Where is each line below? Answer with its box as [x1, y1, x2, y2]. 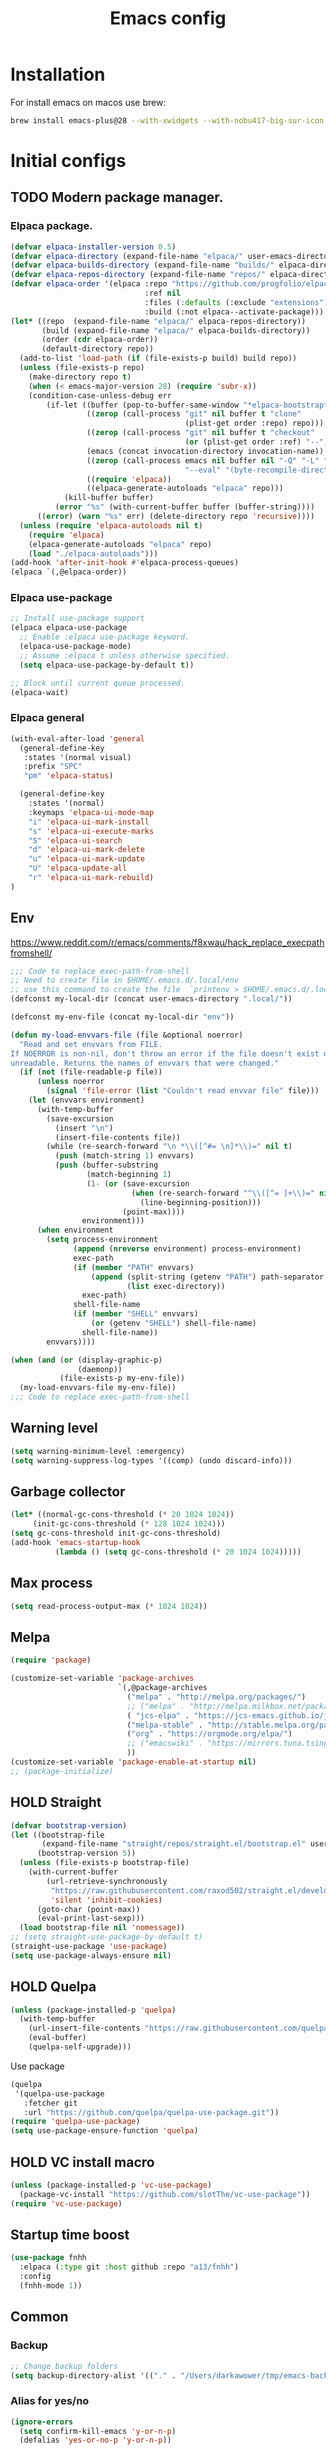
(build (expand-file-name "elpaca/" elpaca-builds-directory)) [41, 325, 311, 336]
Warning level [10, 1420, 98, 1437]
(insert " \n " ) [54, 1123, 114, 1133]
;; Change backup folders [10, 2361, 118, 2371]
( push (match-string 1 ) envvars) [54, 1151, 195, 1161]
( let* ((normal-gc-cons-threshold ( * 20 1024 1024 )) [10, 1510, 235, 1520]
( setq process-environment [46, 1235, 159, 1245]
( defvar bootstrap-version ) [10, 1820, 128, 1831]
